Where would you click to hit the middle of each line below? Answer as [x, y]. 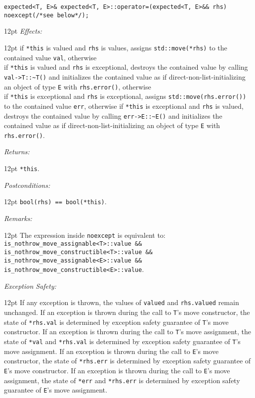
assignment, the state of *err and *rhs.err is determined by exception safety [122, 380]
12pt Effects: [23, 31]
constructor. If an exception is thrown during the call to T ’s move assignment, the [128, 332]
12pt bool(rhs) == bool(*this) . [55, 201]
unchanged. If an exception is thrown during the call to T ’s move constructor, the [127, 312]
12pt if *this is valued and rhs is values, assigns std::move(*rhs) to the [116, 47]
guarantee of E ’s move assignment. [56, 390]
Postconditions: [27, 185]
